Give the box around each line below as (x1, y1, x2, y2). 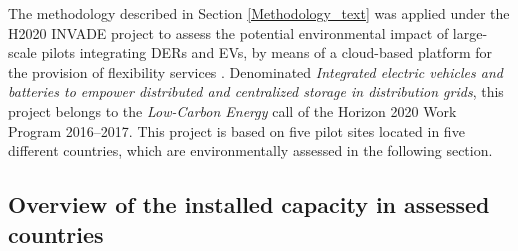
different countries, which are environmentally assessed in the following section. (8, 140, 493, 161)
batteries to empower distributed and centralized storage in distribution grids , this (8, 81, 504, 102)
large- (452, 22, 488, 43)
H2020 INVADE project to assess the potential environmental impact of (8, 22, 449, 43)
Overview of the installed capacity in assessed (8, 189, 490, 220)
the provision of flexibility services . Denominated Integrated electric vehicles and (8, 61, 503, 82)
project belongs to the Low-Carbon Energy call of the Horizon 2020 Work (8, 100, 457, 121)
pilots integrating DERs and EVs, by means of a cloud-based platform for (41, 42, 492, 63)
